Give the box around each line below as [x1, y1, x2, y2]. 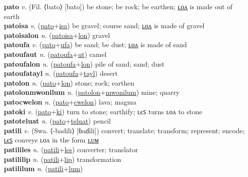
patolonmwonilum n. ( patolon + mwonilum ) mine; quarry [4, 87, 180, 97]
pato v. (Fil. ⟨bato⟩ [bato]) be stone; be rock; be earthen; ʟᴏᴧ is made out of [4, 1, 233, 11]
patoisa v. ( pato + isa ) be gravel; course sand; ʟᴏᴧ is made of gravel [4, 20, 205, 31]
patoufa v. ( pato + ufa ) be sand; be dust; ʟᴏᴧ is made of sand [4, 39, 187, 50]
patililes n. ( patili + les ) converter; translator [4, 144, 138, 154]
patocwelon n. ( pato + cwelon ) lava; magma [4, 96, 136, 106]
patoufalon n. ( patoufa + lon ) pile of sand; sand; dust [4, 58, 165, 69]
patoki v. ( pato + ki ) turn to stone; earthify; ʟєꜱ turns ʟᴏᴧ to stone [4, 106, 202, 116]
